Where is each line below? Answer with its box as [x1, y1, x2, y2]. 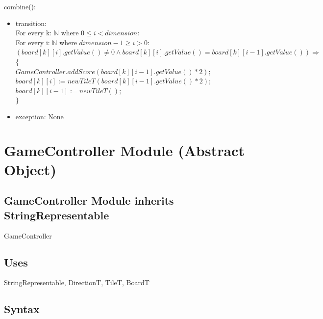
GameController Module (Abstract [4, 140, 245, 160]
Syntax [4, 301, 40, 317]
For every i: [15, 37, 50, 47]
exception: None [15, 111, 64, 121]
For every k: [15, 27, 52, 38]
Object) [4, 159, 56, 179]
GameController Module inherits [4, 193, 174, 208]
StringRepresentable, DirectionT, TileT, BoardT [4, 277, 149, 288]
